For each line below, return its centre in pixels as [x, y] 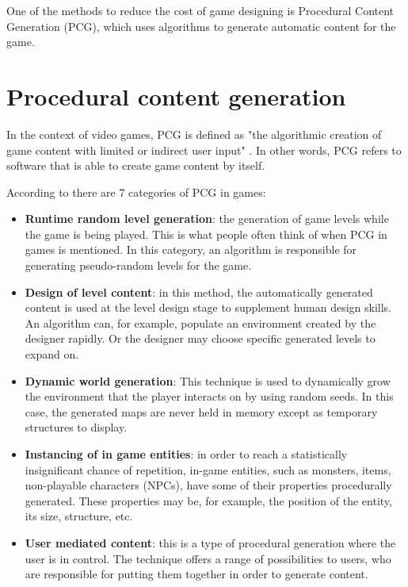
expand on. [52, 354]
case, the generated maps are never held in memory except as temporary [201, 411]
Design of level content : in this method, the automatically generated [199, 292]
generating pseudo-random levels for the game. [138, 265]
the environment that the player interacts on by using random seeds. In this [209, 396]
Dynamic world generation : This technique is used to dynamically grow [208, 380]
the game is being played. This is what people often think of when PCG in [206, 234]
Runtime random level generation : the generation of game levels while [207, 219]
